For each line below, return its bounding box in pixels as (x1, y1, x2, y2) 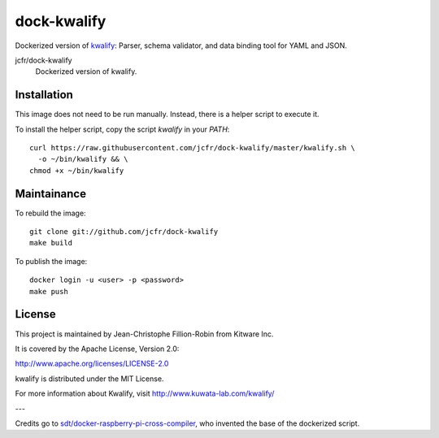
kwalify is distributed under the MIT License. (15, 374, 164, 384)
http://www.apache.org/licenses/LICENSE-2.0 (15, 358, 169, 369)
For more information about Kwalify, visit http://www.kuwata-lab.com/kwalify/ (15, 388, 275, 398)
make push (29, 287, 68, 296)
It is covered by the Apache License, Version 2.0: (15, 344, 180, 353)
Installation (15, 88, 73, 102)
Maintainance (15, 187, 87, 201)
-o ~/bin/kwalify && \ (37, 154, 128, 164)
